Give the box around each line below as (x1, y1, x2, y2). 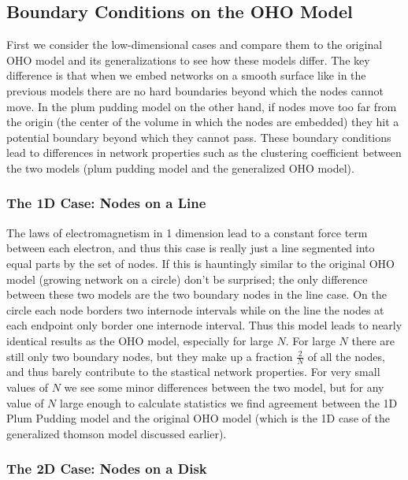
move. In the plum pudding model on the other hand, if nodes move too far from (6, 98, 397, 114)
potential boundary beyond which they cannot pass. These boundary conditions (6, 128, 391, 145)
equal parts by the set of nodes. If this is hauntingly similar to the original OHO (6, 255, 395, 271)
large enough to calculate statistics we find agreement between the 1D (60, 394, 398, 411)
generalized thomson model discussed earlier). (6, 425, 227, 441)
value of (6, 394, 44, 411)
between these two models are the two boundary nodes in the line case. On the (6, 286, 387, 303)
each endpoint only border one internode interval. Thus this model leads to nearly (6, 317, 402, 333)
